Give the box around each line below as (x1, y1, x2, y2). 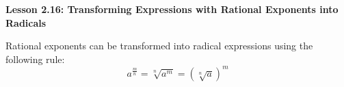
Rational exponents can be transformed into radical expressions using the (5, 38, 313, 53)
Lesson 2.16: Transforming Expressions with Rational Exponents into (5, 2, 339, 16)
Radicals (5, 15, 47, 29)
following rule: (5, 51, 65, 66)
